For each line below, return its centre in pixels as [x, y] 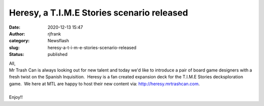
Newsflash [58, 41]
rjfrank [54, 34]
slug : [14, 47]
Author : [17, 34]
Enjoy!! [16, 97]
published [58, 54]
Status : [17, 54]
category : [19, 41]
